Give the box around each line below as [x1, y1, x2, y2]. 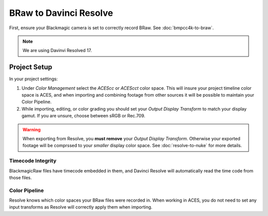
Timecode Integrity [9, 158, 57, 164]
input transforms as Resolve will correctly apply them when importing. [9, 204, 152, 210]
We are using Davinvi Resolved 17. [22, 48, 92, 54]
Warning [22, 126, 41, 132]
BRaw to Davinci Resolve [9, 7, 114, 18]
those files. [9, 174, 32, 180]
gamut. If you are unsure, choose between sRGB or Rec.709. [21, 113, 146, 119]
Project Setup [9, 63, 53, 71]
